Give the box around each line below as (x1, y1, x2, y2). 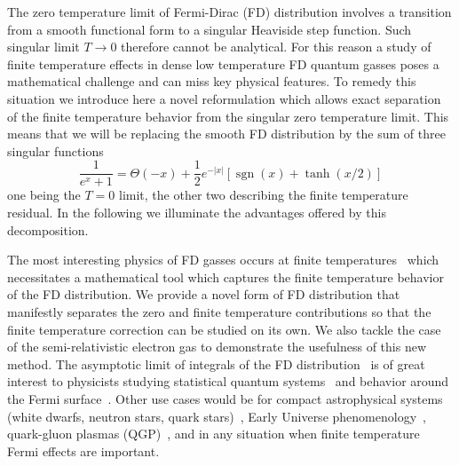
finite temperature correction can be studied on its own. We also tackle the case (7, 320, 441, 338)
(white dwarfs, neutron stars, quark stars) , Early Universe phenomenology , (7, 407, 426, 425)
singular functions (7, 141, 104, 160)
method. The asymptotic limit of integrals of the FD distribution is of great (7, 354, 425, 373)
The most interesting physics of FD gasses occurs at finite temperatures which (7, 250, 439, 269)
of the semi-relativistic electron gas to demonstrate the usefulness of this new (7, 337, 427, 356)
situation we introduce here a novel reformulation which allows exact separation (7, 89, 441, 107)
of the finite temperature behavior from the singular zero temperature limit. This (7, 107, 449, 125)
